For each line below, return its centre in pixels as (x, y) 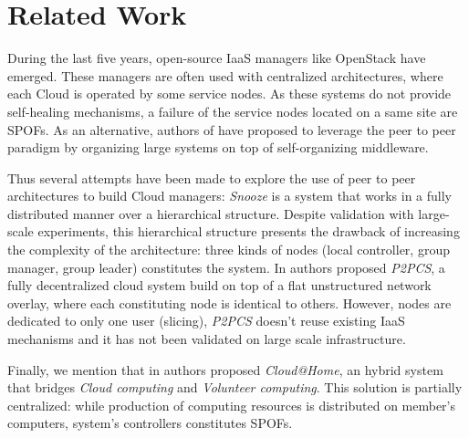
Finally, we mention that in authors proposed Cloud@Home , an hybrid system (225, 369)
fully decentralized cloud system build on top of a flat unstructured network (219, 285)
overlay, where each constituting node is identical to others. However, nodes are (229, 302)
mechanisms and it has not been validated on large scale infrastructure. (207, 339)
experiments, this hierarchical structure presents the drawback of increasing (249, 231)
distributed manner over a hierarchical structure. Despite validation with (211, 213)
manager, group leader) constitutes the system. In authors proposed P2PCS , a (226, 267)
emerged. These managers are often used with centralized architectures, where (225, 75)
